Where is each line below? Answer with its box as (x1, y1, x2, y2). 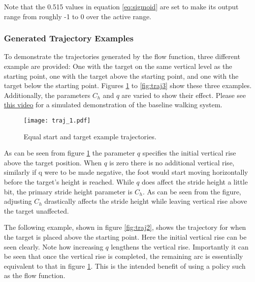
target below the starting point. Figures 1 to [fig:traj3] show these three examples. (4, 80, 252, 91)
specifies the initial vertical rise (142, 148, 236, 158)
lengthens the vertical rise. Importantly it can (111, 241, 249, 251)
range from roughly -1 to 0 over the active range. (4, 11, 152, 21)
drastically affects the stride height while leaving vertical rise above (44, 196, 247, 206)
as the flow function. (4, 270, 65, 281)
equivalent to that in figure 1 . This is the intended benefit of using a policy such (4, 260, 246, 271)
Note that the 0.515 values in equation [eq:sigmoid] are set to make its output (4, 1, 239, 11)
